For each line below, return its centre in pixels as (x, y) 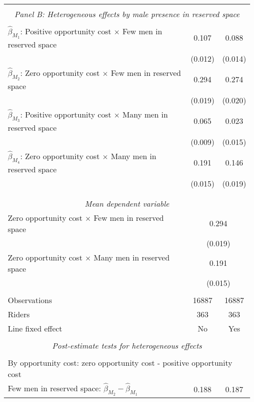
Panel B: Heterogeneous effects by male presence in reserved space (127, 14)
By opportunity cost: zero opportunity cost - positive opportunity (120, 362)
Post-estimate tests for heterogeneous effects (127, 345)
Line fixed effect (35, 328)
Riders (19, 314)
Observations (30, 300)
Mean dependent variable (127, 203)
